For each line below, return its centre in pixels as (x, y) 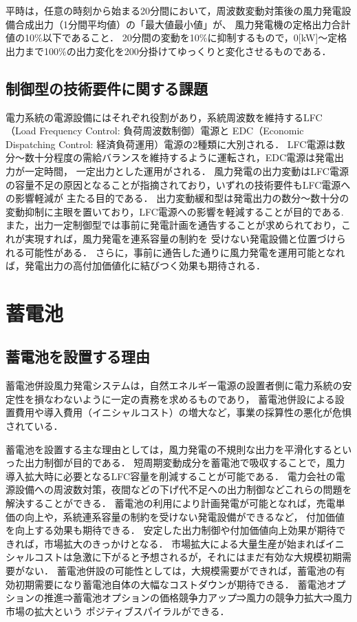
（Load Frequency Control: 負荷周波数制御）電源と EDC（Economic (155, 131)
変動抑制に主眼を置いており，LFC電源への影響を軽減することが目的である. (175, 211)
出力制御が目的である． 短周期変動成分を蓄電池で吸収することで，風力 (185, 463)
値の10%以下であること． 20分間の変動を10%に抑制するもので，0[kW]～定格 (176, 38)
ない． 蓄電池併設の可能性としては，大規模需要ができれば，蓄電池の (180, 570)
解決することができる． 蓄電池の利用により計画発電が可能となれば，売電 (171, 503)
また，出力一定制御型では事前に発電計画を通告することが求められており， (173, 225)
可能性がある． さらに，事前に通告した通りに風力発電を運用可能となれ (185, 252)
